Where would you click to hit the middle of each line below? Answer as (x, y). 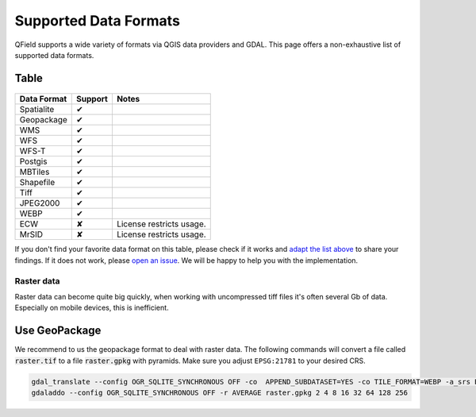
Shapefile (37, 183)
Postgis (33, 161)
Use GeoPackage (58, 331)
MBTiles (35, 172)
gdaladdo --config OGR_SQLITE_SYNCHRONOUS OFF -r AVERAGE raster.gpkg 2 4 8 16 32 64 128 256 (220, 392)
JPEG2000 (40, 203)
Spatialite (37, 110)
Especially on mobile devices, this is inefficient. (92, 308)
